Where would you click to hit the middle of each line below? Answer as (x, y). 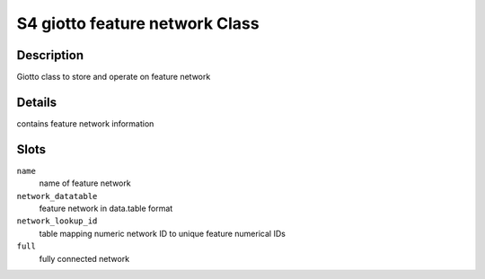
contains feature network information (85, 123)
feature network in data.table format (106, 209)
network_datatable (57, 196)
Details (37, 102)
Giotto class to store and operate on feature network (114, 77)
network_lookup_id (57, 221)
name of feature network (85, 183)
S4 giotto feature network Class (138, 23)
